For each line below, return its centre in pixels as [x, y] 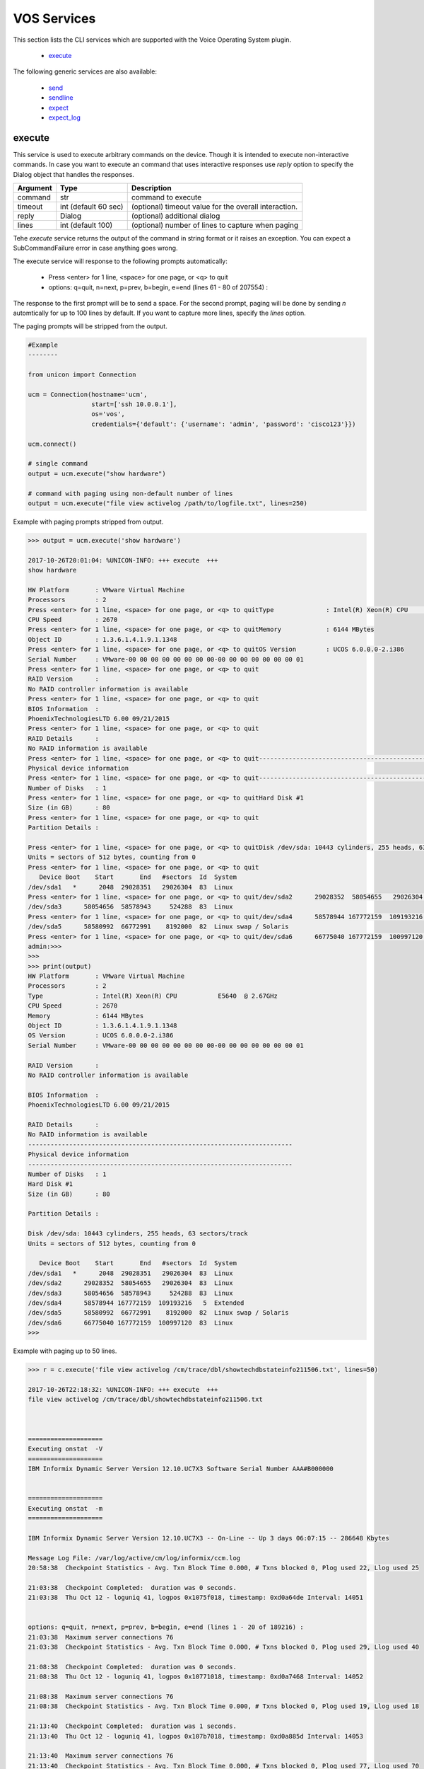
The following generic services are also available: [85, 71]
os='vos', [108, 414]
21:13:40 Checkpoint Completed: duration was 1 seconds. [132, 1726]
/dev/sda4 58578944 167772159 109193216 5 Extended [136, 1303]
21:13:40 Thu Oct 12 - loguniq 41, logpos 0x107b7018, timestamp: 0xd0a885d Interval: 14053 [196, 1736]
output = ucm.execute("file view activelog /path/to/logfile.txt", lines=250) [167, 503]
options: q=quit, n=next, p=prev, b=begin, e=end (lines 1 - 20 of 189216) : [166, 1627]
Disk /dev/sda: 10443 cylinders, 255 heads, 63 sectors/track [138, 1234]
